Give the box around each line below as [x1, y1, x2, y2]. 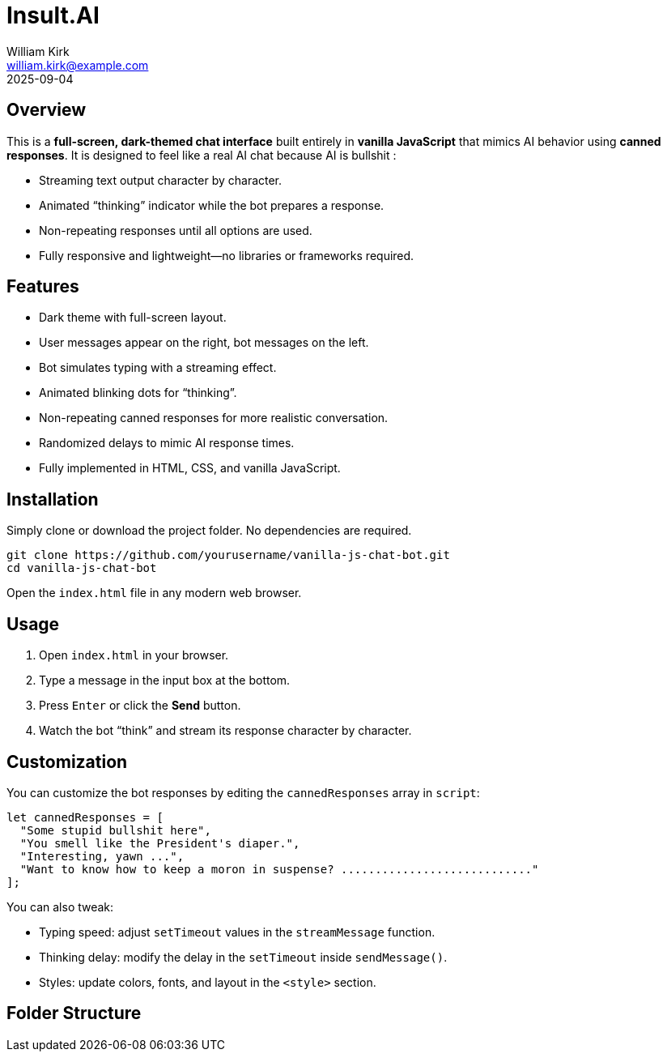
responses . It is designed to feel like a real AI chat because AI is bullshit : [6, 147, 397, 162]
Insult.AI [6, 2, 100, 29]
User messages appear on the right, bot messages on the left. [39, 335, 369, 350]
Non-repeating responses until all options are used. [39, 223, 312, 237]
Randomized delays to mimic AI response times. [39, 436, 295, 450]
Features [6, 276, 79, 297]
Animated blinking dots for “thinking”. [39, 386, 237, 400]
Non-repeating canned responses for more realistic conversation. [39, 411, 389, 425]
